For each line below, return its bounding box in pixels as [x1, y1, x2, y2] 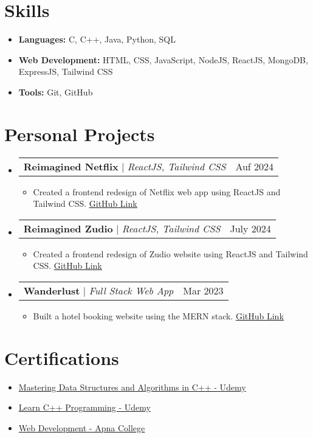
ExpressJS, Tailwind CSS [18, 65, 113, 78]
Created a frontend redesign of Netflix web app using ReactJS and [33, 185, 281, 198]
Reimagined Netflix [23, 159, 119, 173]
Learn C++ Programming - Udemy [18, 401, 151, 414]
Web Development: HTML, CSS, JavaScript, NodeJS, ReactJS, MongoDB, [18, 53, 308, 66]
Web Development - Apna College [18, 421, 145, 434]
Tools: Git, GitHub [18, 85, 93, 98]
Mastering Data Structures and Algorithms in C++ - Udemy [18, 380, 246, 393]
